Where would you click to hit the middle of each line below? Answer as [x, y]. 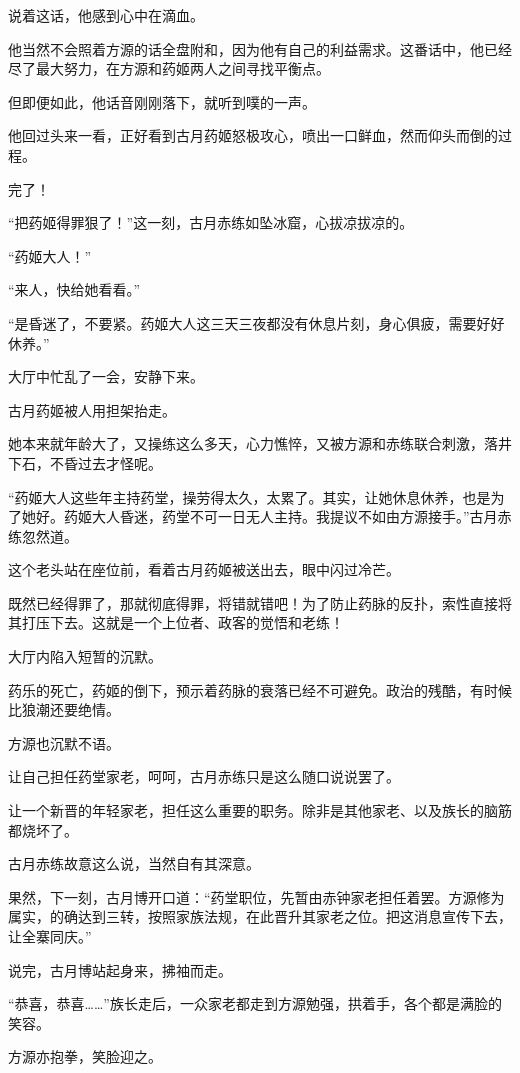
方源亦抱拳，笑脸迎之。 [85, 1056]
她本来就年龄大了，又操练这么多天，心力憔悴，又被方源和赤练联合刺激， [246, 443]
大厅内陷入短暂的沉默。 [85, 656]
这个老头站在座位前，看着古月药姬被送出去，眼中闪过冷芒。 [204, 569]
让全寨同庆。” [50, 936]
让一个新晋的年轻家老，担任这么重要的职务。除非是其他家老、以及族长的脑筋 [260, 810]
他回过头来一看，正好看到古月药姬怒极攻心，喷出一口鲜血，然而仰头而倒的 [253, 135]
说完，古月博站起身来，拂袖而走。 [120, 969]
